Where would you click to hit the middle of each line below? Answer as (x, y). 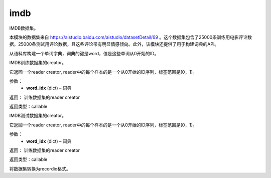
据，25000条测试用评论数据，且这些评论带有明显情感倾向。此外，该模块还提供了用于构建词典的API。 (114, 44)
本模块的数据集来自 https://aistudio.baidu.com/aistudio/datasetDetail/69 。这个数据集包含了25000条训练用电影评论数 (131, 37)
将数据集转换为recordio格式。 (40, 168)
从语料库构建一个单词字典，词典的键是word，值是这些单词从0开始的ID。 (84, 53)
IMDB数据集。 (24, 28)
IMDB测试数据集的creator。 (38, 116)
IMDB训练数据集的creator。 (38, 63)
